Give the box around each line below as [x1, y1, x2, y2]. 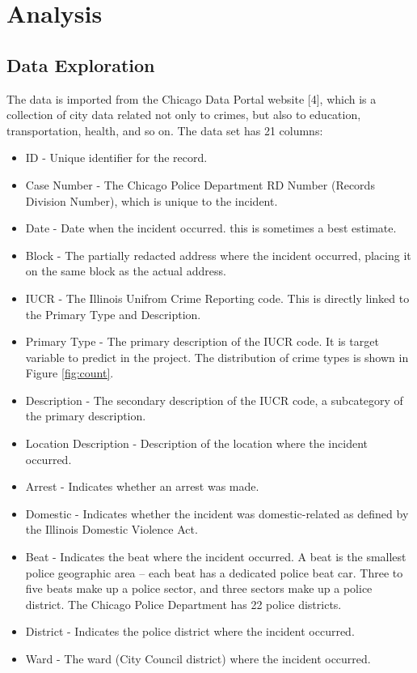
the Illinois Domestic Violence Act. [25, 521, 198, 538]
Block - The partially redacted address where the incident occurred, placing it [25, 246, 411, 263]
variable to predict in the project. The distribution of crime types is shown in [25, 348, 409, 365]
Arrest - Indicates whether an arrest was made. [25, 478, 259, 495]
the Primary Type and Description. [25, 305, 201, 322]
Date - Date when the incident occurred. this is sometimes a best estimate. [25, 219, 397, 236]
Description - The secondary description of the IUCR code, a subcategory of [25, 391, 403, 408]
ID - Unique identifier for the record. [25, 149, 208, 166]
